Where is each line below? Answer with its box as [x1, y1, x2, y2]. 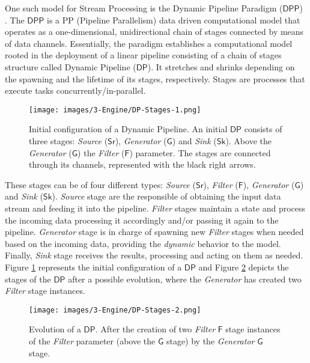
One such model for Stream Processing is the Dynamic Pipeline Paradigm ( [5, 2, 283, 14]
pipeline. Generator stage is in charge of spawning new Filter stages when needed [5, 225, 304, 238]
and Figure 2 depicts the [198, 260, 289, 273]
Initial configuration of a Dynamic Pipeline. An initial [29, 123, 228, 135]
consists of [244, 123, 282, 135]
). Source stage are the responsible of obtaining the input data [52, 190, 281, 203]
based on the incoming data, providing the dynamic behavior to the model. [5, 237, 281, 249]
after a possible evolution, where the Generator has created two [68, 272, 302, 285]
